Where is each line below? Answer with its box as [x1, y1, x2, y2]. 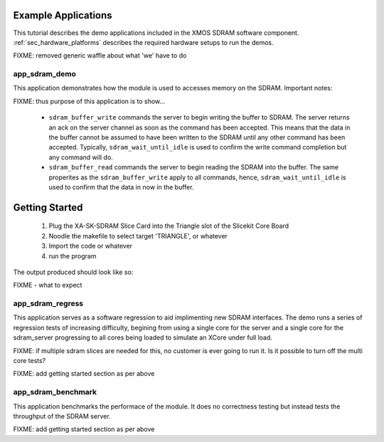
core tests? [13, 357, 46, 365]
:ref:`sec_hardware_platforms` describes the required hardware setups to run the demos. [13, 38, 274, 46]
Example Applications [13, 9, 113, 21]
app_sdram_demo [13, 69, 77, 79]
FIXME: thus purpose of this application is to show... [13, 97, 166, 105]
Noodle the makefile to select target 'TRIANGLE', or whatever [48, 231, 228, 240]
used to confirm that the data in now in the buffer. [48, 182, 194, 191]
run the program [48, 251, 97, 260]
